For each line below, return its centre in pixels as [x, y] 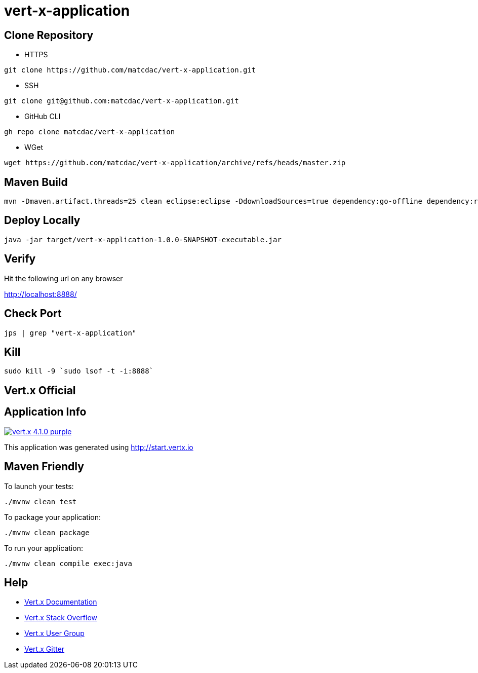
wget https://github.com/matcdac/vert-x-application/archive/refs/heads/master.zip [175, 163]
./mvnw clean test [41, 501]
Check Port [33, 314]
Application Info [45, 412]
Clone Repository [49, 35]
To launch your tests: [39, 486]
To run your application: [44, 548]
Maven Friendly [44, 467]
